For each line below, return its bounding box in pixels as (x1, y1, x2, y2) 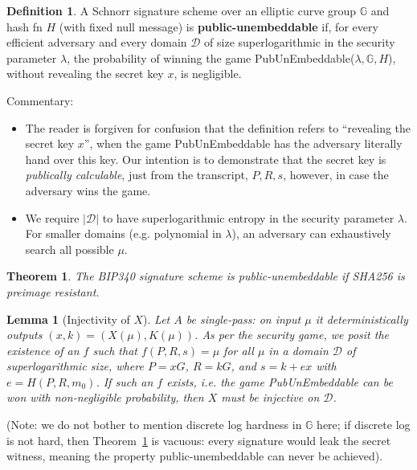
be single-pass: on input (186, 310, 301, 327)
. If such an (96, 373, 153, 390)
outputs (6, 326, 43, 343)
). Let (143, 310, 170, 327)
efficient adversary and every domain (6, 34, 187, 51)
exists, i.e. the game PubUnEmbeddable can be (166, 373, 393, 390)
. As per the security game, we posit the (194, 326, 390, 343)
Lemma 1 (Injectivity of (6, 310, 130, 327)
